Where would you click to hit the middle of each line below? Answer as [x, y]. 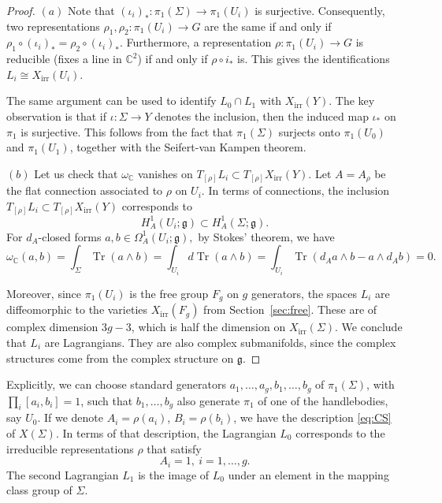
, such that [107, 400]
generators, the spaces [304, 293]
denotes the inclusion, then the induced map [262, 116]
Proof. [21, 10]
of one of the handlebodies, [323, 400]
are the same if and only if [268, 26]
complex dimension [52, 327]
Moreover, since [44, 293]
